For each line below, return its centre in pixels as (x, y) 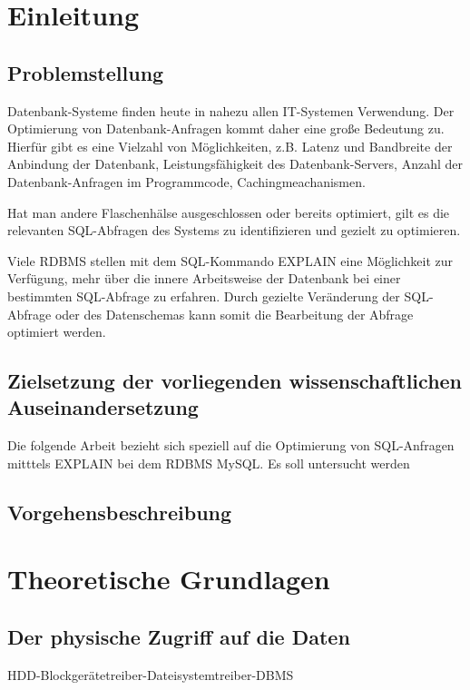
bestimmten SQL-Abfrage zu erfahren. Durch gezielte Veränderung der (204, 296)
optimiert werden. (57, 332)
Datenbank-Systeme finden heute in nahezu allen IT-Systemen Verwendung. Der (231, 110)
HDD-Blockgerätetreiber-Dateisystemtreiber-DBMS (151, 674)
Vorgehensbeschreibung (120, 512)
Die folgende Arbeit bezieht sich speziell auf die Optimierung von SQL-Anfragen (231, 445)
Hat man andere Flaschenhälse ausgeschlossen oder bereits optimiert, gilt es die (229, 212)
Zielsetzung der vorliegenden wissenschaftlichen (235, 381)
